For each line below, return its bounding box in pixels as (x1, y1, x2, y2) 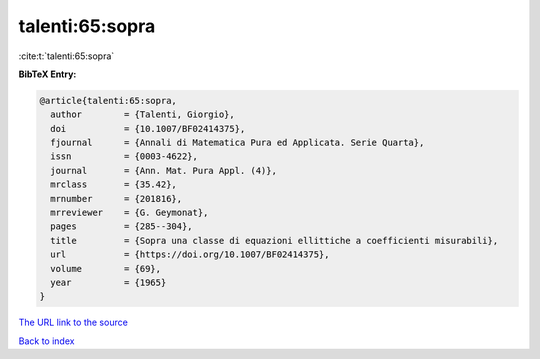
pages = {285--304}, (50, 221, 194, 232)
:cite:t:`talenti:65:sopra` (18, 50, 115, 62)
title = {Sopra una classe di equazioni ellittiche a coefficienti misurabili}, (50, 235, 499, 246)
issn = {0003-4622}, (50, 151, 199, 162)
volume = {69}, (50, 263, 162, 274)
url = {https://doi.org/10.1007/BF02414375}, (50, 249, 330, 260)
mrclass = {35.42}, (50, 179, 177, 190)
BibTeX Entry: (18, 68, 77, 80)
